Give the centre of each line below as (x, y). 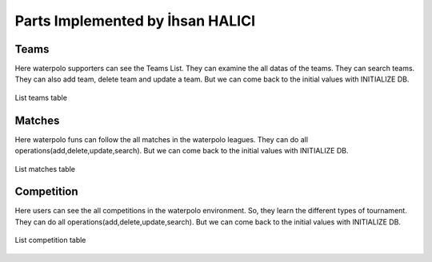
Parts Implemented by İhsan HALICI (135, 21)
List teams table (41, 97)
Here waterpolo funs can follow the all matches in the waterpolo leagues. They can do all (161, 139)
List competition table (50, 240)
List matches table (45, 169)
